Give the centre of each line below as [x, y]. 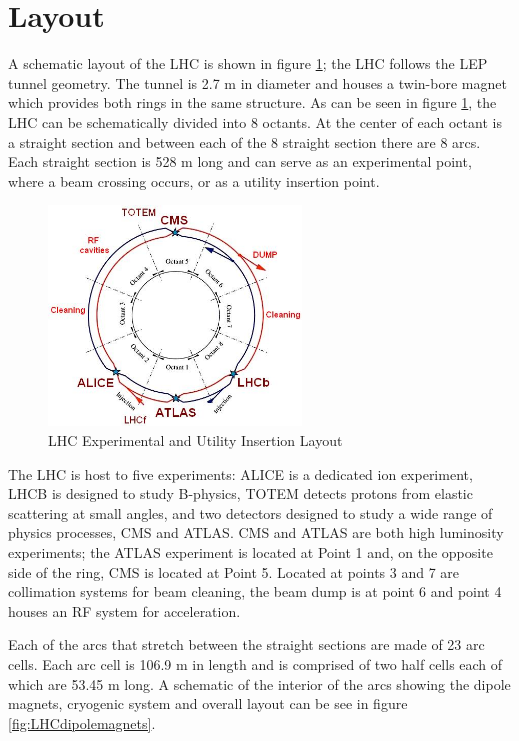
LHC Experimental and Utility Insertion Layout [195, 439]
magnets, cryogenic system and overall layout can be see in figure [208, 703]
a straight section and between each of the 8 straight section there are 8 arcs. [244, 141]
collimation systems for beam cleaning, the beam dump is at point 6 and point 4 [255, 591]
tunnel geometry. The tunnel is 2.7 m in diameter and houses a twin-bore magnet [257, 82]
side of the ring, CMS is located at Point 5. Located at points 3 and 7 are [234, 571]
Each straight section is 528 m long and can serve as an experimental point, [240, 161]
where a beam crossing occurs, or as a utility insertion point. [194, 180]
